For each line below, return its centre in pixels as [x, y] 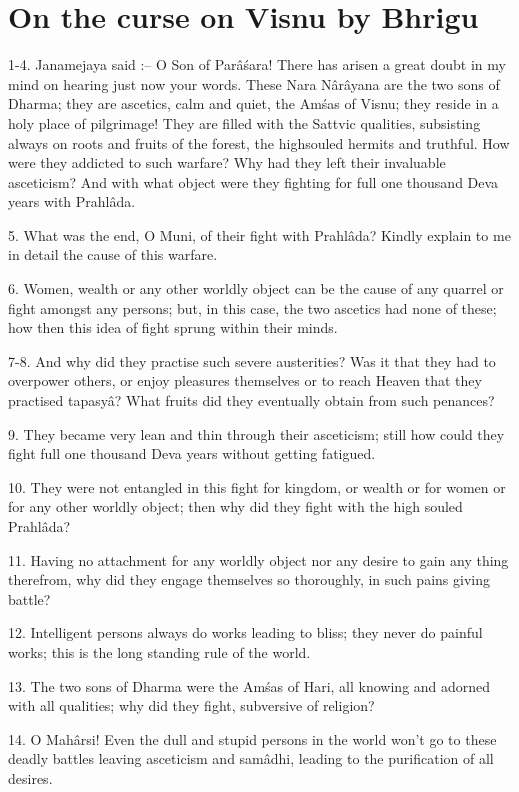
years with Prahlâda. [72, 201]
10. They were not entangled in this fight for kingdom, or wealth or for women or [257, 486]
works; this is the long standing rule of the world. [159, 651]
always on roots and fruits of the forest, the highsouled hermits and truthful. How [259, 142]
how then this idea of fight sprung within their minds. [173, 327]
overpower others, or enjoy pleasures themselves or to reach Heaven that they [245, 380]
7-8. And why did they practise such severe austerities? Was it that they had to [252, 360]
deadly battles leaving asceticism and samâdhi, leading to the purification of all [251, 758]
